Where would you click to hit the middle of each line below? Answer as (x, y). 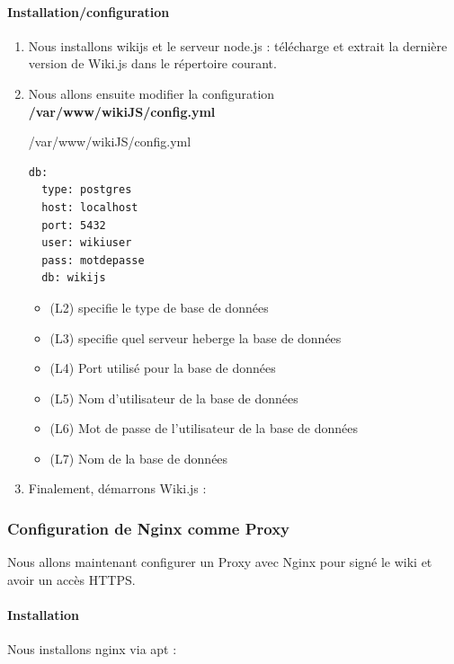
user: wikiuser (87, 243)
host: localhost (90, 207)
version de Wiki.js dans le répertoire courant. (152, 63)
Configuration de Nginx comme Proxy (149, 528)
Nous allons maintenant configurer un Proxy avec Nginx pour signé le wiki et (220, 562)
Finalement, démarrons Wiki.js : (117, 488)
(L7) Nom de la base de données (139, 458)
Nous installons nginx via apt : (92, 649)
